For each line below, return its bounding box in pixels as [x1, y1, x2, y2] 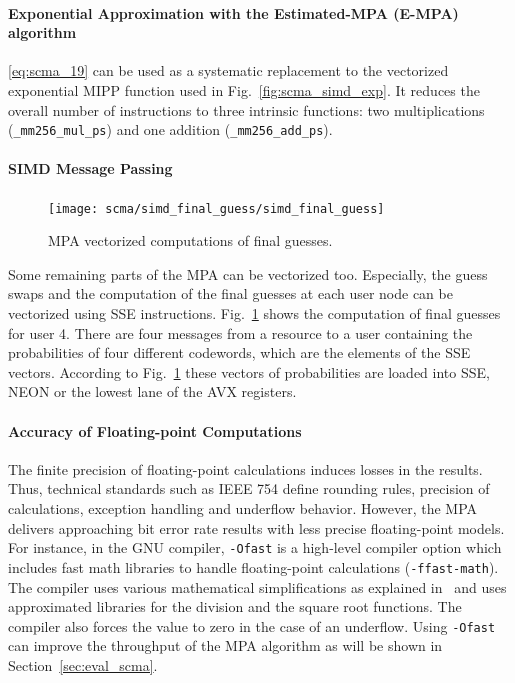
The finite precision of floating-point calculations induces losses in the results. [8, 458, 483, 479]
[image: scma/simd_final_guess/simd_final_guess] [48, 201, 385, 216]
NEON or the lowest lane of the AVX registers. [8, 381, 297, 402]
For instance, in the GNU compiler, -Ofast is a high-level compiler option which [8, 537, 502, 558]
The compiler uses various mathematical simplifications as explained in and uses [8, 576, 507, 597]
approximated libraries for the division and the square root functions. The [8, 596, 462, 617]
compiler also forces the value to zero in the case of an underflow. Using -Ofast [8, 615, 496, 636]
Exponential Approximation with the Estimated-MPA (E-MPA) [8, 2, 459, 23]
